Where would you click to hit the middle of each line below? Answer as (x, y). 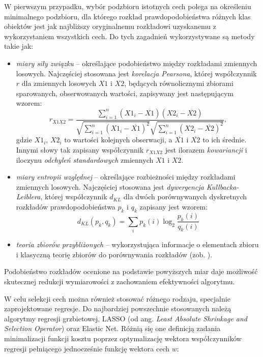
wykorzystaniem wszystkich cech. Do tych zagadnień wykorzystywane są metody (129, 36)
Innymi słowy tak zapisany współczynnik (80, 149)
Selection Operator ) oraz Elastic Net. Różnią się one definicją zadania (112, 328)
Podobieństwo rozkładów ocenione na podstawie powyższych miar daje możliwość (131, 271)
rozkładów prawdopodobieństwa (66, 206)
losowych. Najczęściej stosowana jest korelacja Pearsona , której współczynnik (136, 73)
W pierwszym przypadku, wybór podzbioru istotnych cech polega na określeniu (128, 6)
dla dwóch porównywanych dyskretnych (185, 197)
